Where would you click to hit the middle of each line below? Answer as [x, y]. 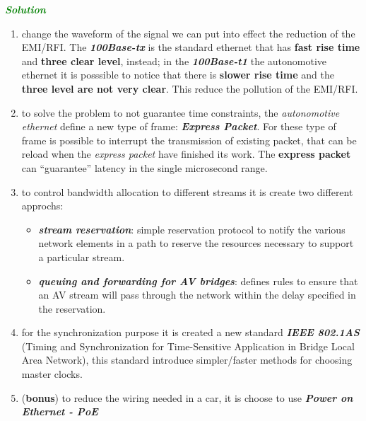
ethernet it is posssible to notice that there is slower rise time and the [178, 75]
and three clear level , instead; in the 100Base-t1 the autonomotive [174, 60]
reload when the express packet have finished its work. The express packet [186, 154]
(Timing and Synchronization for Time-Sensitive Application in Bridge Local [188, 346]
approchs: [42, 206]
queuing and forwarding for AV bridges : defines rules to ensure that [198, 281]
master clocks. [52, 374]
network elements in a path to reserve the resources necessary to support [196, 243]
